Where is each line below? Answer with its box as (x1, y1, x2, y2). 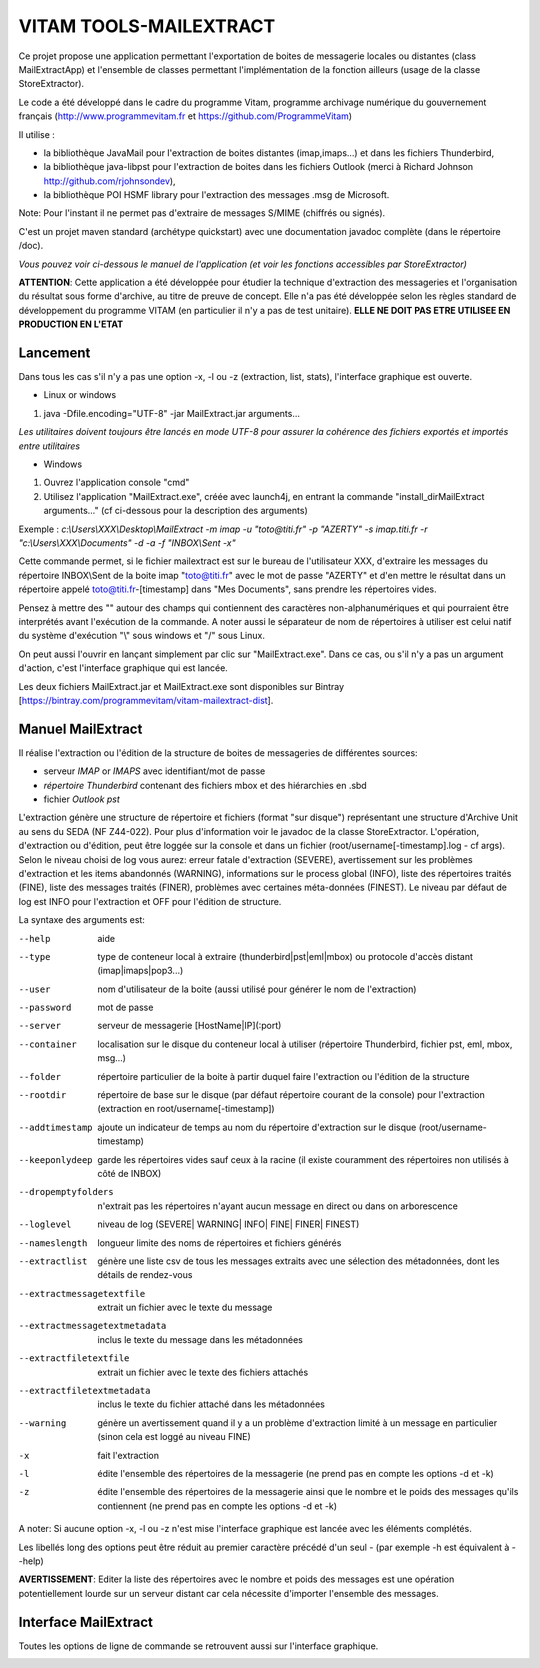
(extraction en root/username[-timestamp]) (97, 1103, 275, 1115)
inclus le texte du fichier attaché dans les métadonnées (97, 1398, 325, 1410)
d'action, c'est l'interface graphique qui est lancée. (18, 662, 229, 674)
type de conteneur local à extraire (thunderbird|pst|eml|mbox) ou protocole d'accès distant (97, 950, 474, 962)
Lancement (18, 345, 91, 361)
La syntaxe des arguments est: (18, 914, 145, 926)
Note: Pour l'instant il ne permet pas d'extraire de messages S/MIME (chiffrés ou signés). (18, 207, 386, 219)
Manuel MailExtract (18, 720, 143, 737)
